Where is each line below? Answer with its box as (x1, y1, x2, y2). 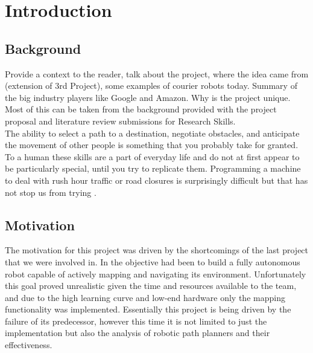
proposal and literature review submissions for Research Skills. (5, 114, 236, 127)
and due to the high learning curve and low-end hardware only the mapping (5, 291, 285, 303)
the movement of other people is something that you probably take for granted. (5, 138, 299, 151)
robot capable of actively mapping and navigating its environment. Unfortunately (5, 267, 306, 280)
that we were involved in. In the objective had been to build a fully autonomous (5, 255, 300, 268)
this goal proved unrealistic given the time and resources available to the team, (5, 279, 297, 292)
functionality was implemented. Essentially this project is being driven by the (5, 303, 291, 316)
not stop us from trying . (5, 186, 96, 198)
